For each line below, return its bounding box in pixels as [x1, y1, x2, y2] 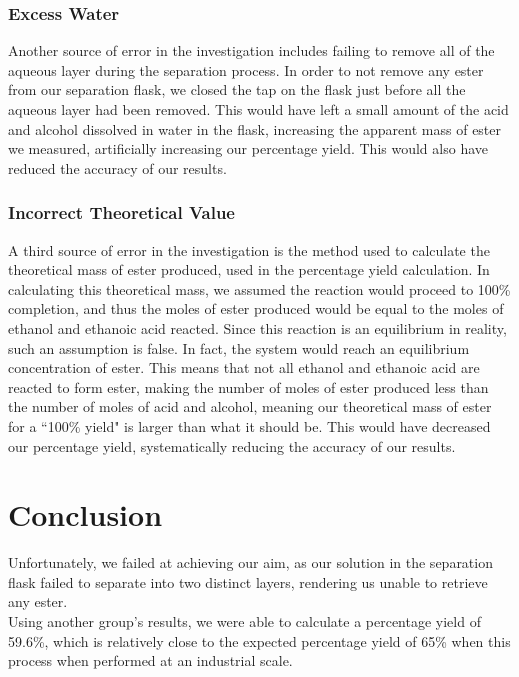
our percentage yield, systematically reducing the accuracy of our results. [8, 435, 456, 456]
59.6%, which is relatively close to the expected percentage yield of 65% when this [8, 630, 511, 651]
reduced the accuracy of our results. [8, 157, 227, 178]
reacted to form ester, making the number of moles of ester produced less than [8, 376, 489, 397]
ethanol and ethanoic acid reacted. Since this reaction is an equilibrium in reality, [8, 317, 507, 338]
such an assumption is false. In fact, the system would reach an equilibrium [8, 337, 470, 358]
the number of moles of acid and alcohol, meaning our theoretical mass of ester [8, 396, 492, 417]
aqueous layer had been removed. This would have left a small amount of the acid [8, 99, 509, 119]
